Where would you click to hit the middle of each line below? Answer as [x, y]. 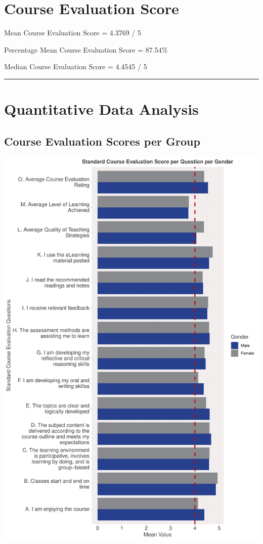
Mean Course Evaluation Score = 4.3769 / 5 [73, 33]
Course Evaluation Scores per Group [102, 141]
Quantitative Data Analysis [101, 109]
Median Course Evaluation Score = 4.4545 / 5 [76, 66]
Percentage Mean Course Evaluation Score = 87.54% [86, 49]
